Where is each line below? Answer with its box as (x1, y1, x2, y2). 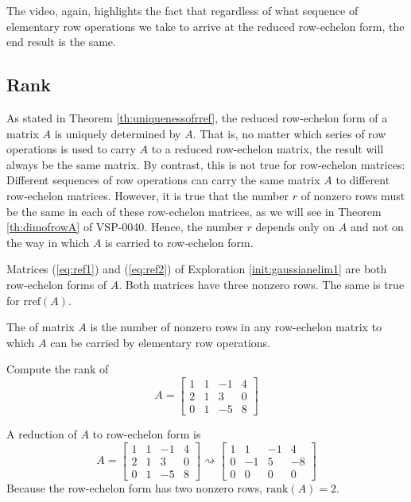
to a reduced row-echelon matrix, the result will (151, 141, 384, 157)
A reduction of (6, 425, 77, 442)
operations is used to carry (6, 141, 136, 157)
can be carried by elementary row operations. (50, 334, 270, 350)
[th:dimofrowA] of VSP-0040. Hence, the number (6, 218, 243, 235)
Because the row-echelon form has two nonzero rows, (6, 479, 263, 496)
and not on (350, 218, 404, 235)
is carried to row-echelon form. (105, 234, 254, 250)
